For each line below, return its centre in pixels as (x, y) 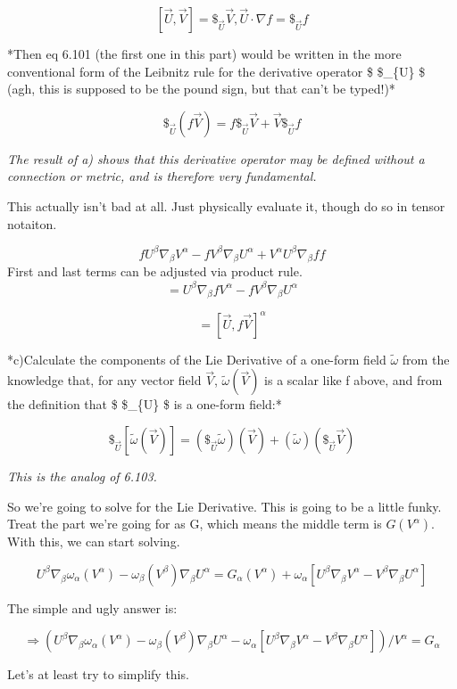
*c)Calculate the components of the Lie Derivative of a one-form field (197, 359)
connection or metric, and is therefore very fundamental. (162, 176)
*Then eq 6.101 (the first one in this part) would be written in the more (204, 53)
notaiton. (32, 223)
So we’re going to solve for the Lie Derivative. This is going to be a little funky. (224, 506)
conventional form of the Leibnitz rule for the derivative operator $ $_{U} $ (216, 71)
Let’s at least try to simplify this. (98, 674)
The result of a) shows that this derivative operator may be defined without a (216, 158)
